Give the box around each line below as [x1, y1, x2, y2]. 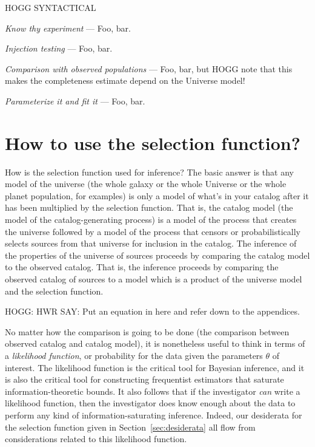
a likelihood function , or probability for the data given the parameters [5, 349, 263, 361]
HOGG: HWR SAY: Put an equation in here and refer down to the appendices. [5, 305, 300, 318]
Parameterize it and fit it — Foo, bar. [5, 94, 145, 107]
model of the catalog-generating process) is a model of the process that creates [5, 213, 297, 226]
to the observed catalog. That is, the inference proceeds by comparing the [5, 261, 279, 273]
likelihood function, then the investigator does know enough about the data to [5, 397, 296, 409]
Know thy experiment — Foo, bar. [5, 21, 131, 34]
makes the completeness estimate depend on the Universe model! [5, 74, 245, 87]
